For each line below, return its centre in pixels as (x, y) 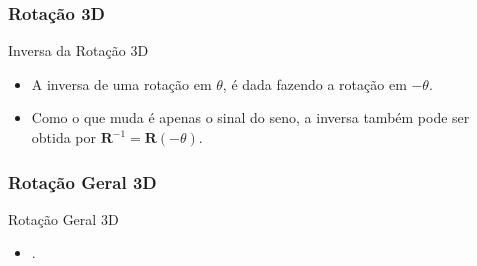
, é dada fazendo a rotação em (314, 83)
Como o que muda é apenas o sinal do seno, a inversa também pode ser (250, 117)
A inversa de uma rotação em (121, 83)
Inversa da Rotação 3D (78, 50)
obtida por (64, 137)
